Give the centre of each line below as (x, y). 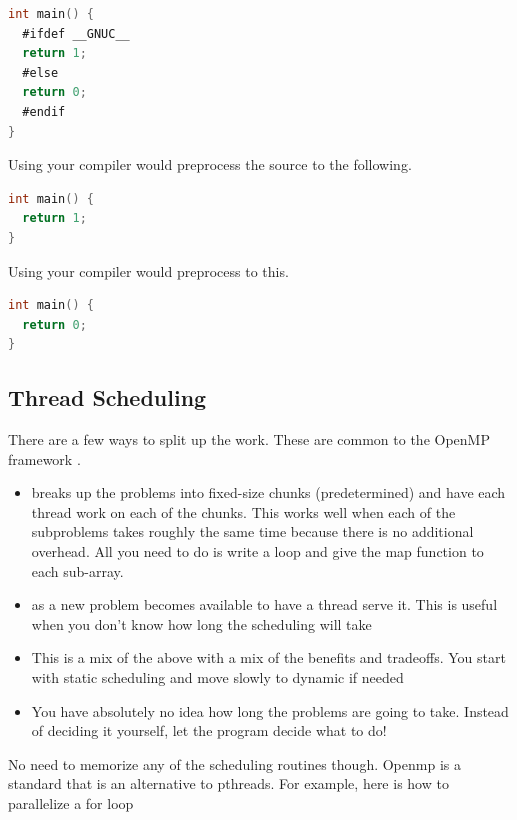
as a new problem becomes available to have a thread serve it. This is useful (264, 604)
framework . (44, 458)
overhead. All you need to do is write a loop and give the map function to (257, 551)
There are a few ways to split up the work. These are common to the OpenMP (249, 439)
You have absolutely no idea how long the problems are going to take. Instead (270, 710)
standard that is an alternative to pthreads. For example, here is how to (228, 783)
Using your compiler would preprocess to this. (148, 270)
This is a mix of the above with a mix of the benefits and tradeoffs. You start (268, 657)
